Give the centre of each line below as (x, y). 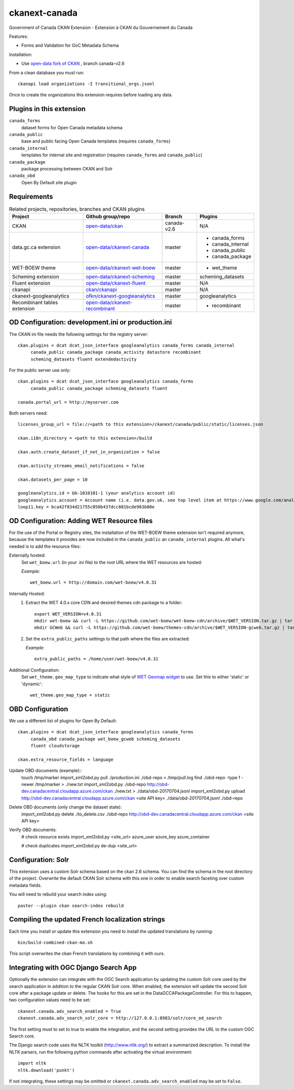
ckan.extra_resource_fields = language (66, 759)
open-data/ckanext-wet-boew (121, 268)
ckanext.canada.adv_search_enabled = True (70, 1011)
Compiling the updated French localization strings (87, 919)
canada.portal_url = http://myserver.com (68, 402)
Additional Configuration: (34, 670)
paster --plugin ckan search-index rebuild (71, 906)
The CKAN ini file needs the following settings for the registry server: (79, 334)
